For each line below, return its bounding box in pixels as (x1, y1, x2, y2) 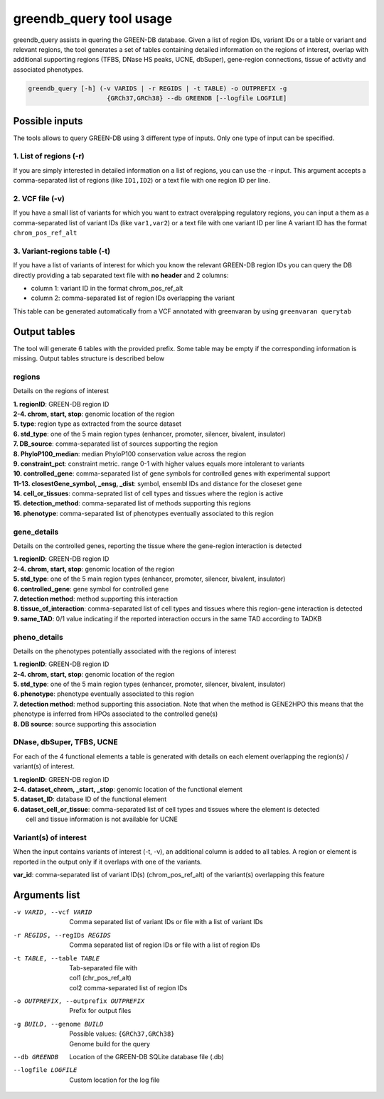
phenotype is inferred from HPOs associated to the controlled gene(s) (13, 709, 218, 718)
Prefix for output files (69, 1007, 132, 1015)
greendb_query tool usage (13, 11, 173, 26)
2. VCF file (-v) (13, 193, 65, 203)
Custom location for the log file (69, 1076, 160, 1084)
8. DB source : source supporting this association (13, 719, 156, 728)
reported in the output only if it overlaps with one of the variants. (13, 857, 203, 866)
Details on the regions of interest (13, 387, 110, 395)
